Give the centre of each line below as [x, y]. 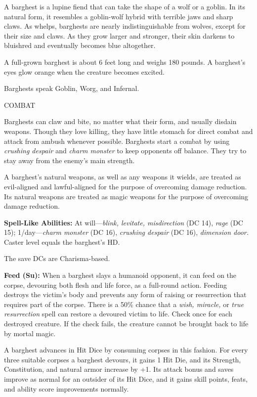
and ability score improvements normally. [66, 388]
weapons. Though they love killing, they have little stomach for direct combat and [128, 131]
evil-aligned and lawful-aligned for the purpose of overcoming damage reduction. [126, 186]
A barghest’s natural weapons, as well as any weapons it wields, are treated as [123, 177]
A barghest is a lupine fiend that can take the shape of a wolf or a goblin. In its [125, 6]
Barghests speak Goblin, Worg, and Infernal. [72, 88]
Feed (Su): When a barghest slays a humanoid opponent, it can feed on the [120, 275]
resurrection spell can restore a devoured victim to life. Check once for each [118, 314]
